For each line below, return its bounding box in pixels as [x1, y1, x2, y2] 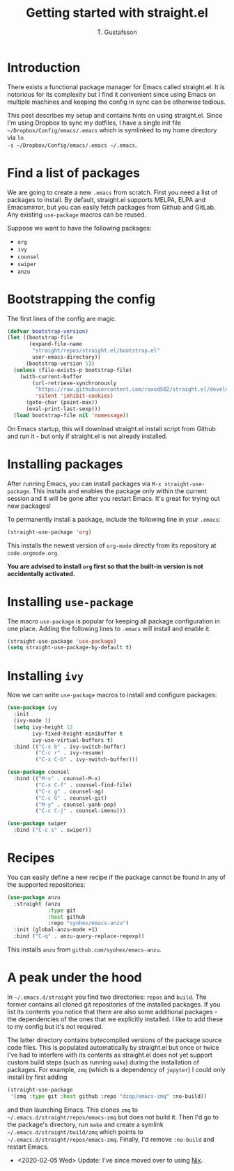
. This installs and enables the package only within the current [29, 486, 207, 495]
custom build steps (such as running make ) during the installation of [7, 1058, 200, 1067]
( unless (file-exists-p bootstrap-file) [13, 366, 132, 373]
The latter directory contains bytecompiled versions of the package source [7, 1036, 222, 1044]
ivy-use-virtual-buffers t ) [32, 736, 114, 743]
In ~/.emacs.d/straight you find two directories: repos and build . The [7, 993, 207, 1001]
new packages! [7, 502, 51, 510]
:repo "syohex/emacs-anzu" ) [47, 920, 130, 927]
